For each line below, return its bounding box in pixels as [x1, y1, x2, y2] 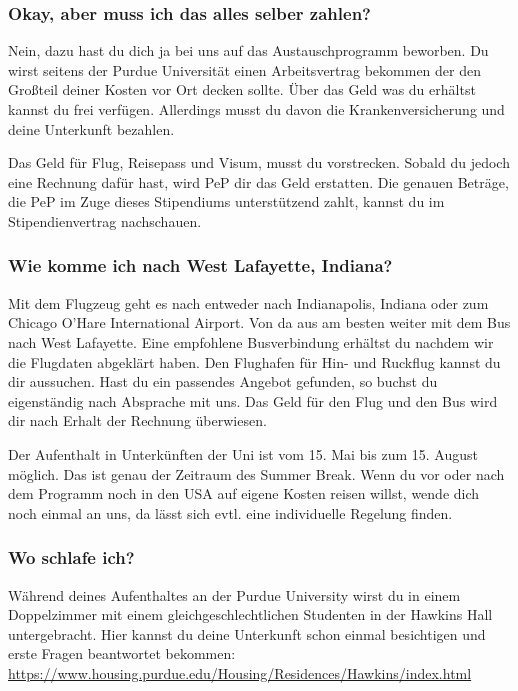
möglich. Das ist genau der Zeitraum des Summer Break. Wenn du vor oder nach [8, 463, 505, 484]
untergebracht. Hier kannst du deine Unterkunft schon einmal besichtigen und [8, 623, 486, 644]
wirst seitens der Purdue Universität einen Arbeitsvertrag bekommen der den [8, 59, 482, 80]
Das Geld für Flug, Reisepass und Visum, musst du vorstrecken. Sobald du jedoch [8, 152, 510, 173]
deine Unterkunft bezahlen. [8, 118, 175, 139]
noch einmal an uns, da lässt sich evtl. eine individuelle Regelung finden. [8, 502, 453, 523]
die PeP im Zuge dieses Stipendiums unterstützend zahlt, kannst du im [8, 191, 445, 212]
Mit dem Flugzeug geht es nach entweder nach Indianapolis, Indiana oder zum [8, 292, 489, 313]
